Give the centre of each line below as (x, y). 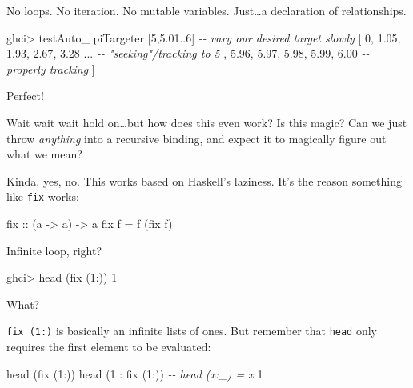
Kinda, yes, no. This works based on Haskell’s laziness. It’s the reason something (204, 180)
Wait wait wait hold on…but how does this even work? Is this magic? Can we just (207, 122)
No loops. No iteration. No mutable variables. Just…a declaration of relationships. (206, 10)
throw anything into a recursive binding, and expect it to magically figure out (196, 138)
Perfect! (25, 96)
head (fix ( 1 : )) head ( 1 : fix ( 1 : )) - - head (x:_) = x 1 (135, 373)
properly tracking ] (51, 68)
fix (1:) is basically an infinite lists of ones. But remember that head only (192, 331)
